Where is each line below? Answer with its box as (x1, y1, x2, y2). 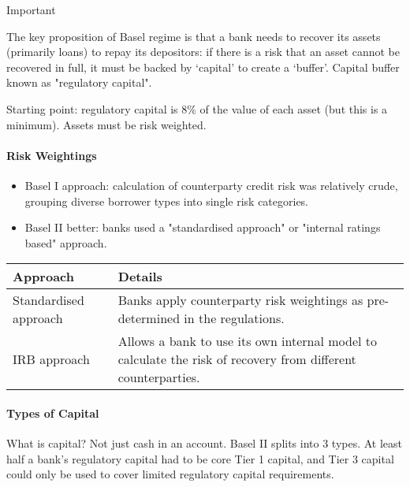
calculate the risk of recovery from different (117, 350, 356, 369)
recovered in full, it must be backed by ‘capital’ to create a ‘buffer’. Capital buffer (6, 58, 400, 75)
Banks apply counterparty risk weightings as (117, 291, 363, 310)
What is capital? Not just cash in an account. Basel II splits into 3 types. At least (6, 435, 403, 452)
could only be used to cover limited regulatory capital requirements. (6, 466, 334, 482)
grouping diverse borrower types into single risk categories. (24, 192, 309, 209)
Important (6, 2, 56, 17)
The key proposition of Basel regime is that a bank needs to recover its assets (6, 28, 381, 44)
